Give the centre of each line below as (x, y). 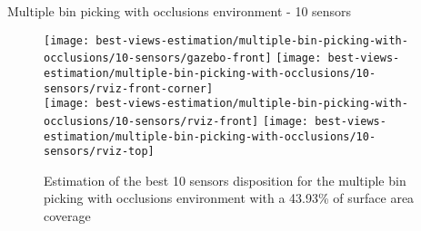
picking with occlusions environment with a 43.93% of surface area (229, 198)
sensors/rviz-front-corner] (129, 88)
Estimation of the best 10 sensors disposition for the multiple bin (225, 180)
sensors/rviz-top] (99, 152)
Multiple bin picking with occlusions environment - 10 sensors (180, 11)
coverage (67, 216)
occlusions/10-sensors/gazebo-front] (158, 58)
